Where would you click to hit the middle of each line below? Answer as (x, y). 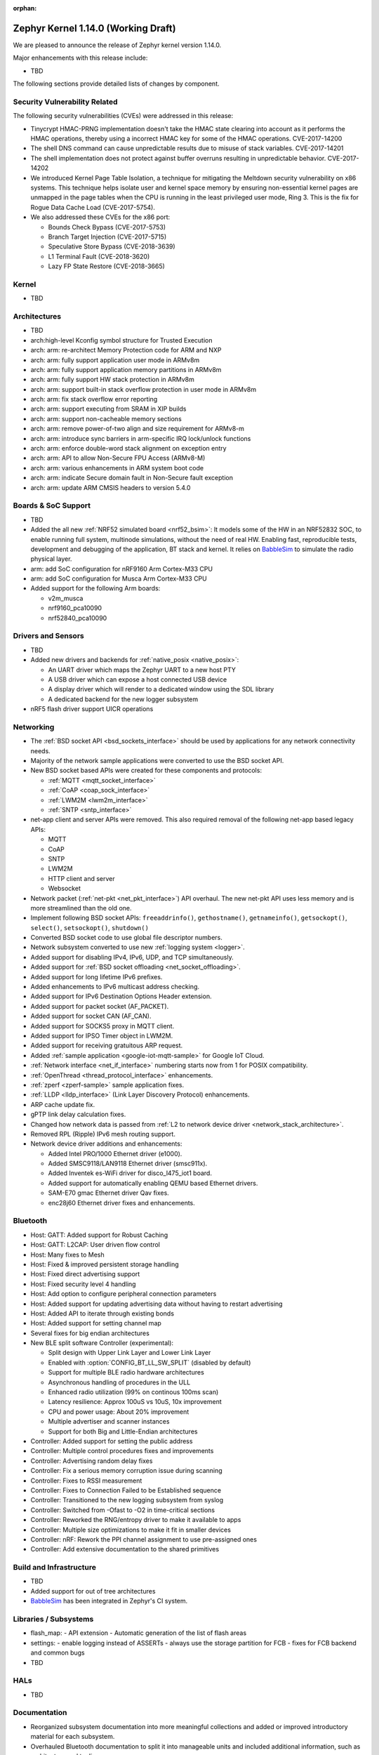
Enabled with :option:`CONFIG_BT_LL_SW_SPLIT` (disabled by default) (149, 1363)
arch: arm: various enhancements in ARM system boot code (117, 468)
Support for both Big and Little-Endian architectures (123, 1431)
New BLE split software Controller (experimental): (102, 1343)
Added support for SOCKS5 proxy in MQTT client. (102, 1026)
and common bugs (58, 1653)
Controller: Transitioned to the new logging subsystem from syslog (127, 1500)
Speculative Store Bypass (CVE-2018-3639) (112, 246)
